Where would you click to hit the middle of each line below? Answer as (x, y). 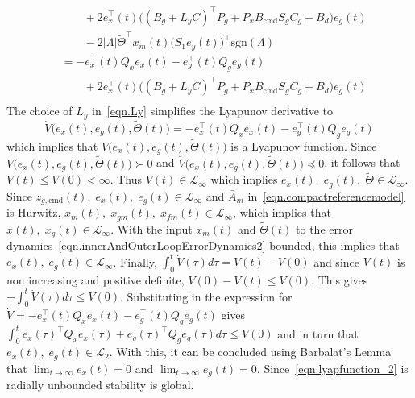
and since (336, 261)
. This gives (340, 280)
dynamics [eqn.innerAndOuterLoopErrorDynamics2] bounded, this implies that (203, 245)
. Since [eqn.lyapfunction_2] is (332, 368)
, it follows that (362, 162)
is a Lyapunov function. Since (304, 145)
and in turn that (318, 333)
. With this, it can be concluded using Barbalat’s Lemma (250, 352)
